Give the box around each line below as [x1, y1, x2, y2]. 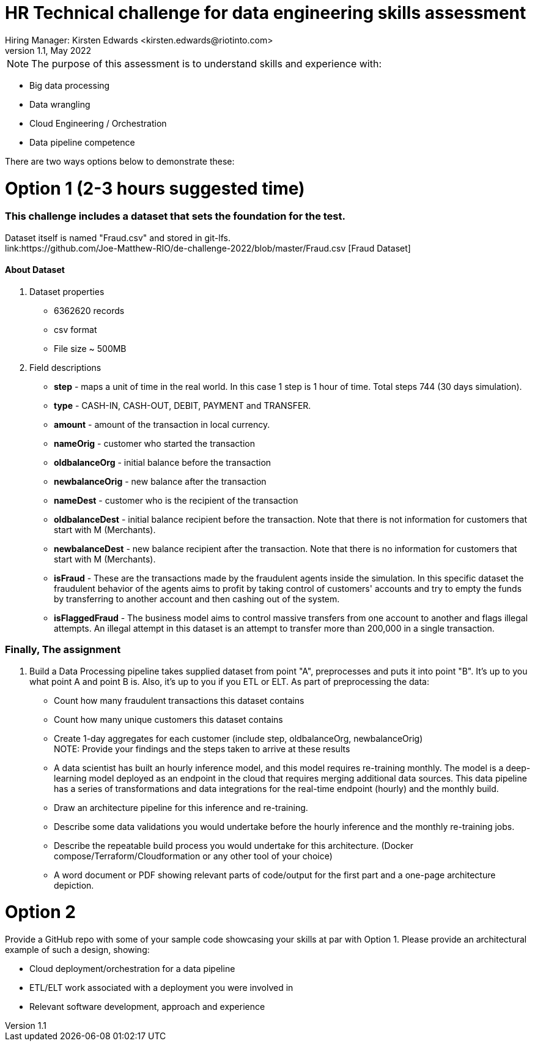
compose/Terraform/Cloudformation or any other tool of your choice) [54, 850, 333, 861]
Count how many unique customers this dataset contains [54, 714, 283, 725]
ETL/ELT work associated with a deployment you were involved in [29, 982, 293, 993]
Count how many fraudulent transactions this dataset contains [54, 695, 304, 706]
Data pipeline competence [29, 136, 135, 148]
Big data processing [29, 80, 110, 91]
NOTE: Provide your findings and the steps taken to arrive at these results [54, 743, 350, 754]
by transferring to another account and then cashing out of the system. [54, 593, 340, 604]
